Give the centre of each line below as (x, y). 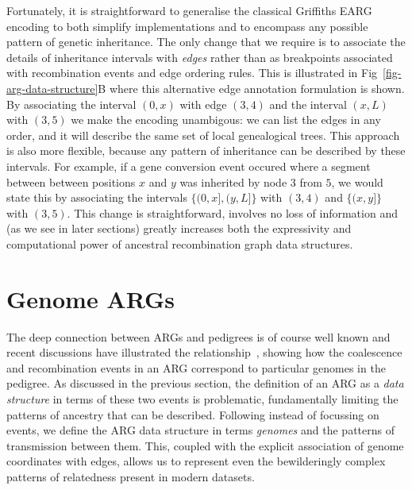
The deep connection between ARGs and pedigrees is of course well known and (198, 336)
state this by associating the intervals (97, 197)
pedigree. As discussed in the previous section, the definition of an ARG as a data (205, 383)
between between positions (71, 181)
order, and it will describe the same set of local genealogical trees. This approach (203, 135)
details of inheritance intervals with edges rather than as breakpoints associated (200, 57)
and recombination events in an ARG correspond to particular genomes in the (196, 367)
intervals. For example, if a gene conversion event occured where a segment (189, 166)
